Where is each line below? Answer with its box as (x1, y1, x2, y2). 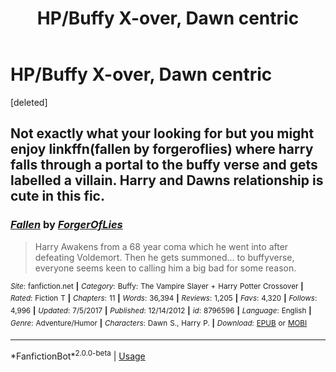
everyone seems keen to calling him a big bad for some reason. (34, 262, 297, 274)
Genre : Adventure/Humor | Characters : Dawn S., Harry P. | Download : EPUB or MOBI (10, 318, 308, 328)
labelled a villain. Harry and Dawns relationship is (10, 172, 324, 189)
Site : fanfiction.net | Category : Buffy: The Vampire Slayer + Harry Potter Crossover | (10, 281, 304, 291)
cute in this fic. (10, 188, 105, 205)
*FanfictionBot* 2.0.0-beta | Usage (10, 348, 146, 362)
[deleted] (10, 96, 48, 108)
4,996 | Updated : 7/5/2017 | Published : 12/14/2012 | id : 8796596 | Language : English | (10, 305, 312, 316)
